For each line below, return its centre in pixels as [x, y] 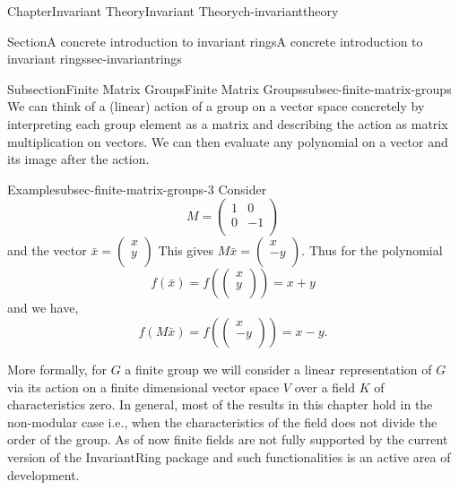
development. [43, 474]
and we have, [43, 308]
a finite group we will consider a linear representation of [278, 369]
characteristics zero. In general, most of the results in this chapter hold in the [220, 404]
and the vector [47, 250]
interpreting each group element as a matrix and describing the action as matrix [228, 123]
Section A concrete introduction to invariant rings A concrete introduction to [215, 41]
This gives [186, 250]
